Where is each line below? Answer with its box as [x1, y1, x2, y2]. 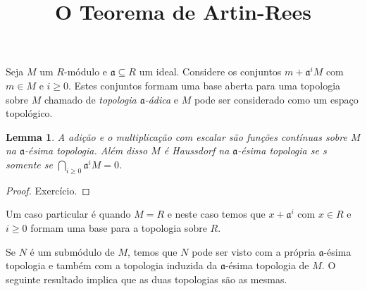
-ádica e [144, 92, 179, 106]
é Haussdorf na [163, 143, 230, 158]
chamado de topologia [44, 92, 137, 106]
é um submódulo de [30, 244, 115, 259]
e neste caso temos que [167, 206, 266, 221]
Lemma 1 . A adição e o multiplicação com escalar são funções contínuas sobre [6, 129, 347, 144]
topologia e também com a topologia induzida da [6, 258, 218, 273]
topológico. [6, 106, 53, 120]
